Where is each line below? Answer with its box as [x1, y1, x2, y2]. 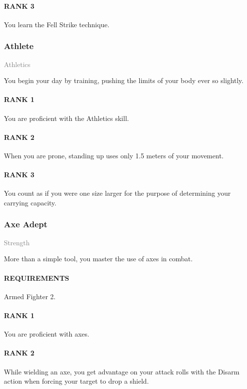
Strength [4, 237, 30, 247]
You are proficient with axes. [4, 329, 89, 339]
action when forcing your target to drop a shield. [4, 376, 149, 386]
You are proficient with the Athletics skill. [4, 113, 129, 123]
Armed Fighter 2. [4, 291, 56, 301]
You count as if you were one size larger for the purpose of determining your [4, 188, 231, 198]
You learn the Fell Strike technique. [4, 19, 110, 29]
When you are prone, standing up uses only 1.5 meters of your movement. [4, 150, 224, 160]
